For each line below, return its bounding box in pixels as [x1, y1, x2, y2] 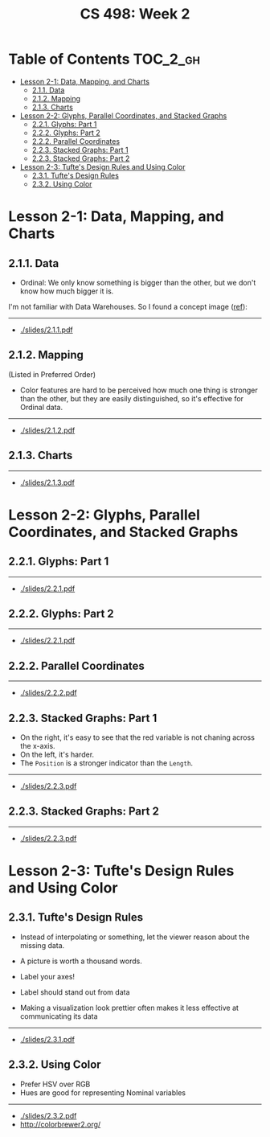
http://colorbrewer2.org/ [19, 1119, 101, 1129]
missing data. [19, 940, 65, 950]
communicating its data [19, 1011, 98, 1021]
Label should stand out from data [19, 987, 130, 997]
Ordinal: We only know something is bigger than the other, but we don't [19, 277, 256, 287]
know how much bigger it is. [19, 286, 114, 296]
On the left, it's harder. [19, 749, 95, 759]
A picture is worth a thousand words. [19, 956, 142, 966]
